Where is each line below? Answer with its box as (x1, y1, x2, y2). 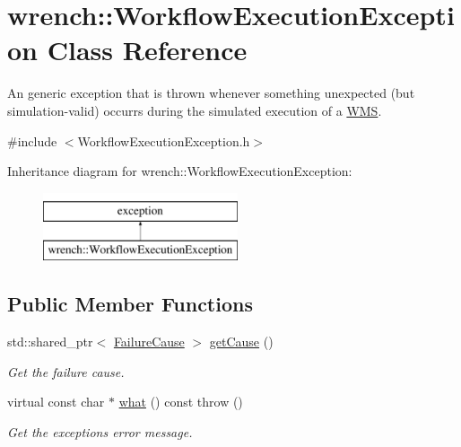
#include (7, 131, 57, 150)
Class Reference (47, 31, 248, 68)
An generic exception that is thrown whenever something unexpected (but (7, 83, 415, 102)
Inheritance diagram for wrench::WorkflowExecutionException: (7, 162, 352, 180)
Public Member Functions (7, 290, 253, 318)
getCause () (209, 332, 274, 351)
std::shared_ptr (7, 332, 93, 351)
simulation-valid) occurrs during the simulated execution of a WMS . (7, 101, 382, 119)
